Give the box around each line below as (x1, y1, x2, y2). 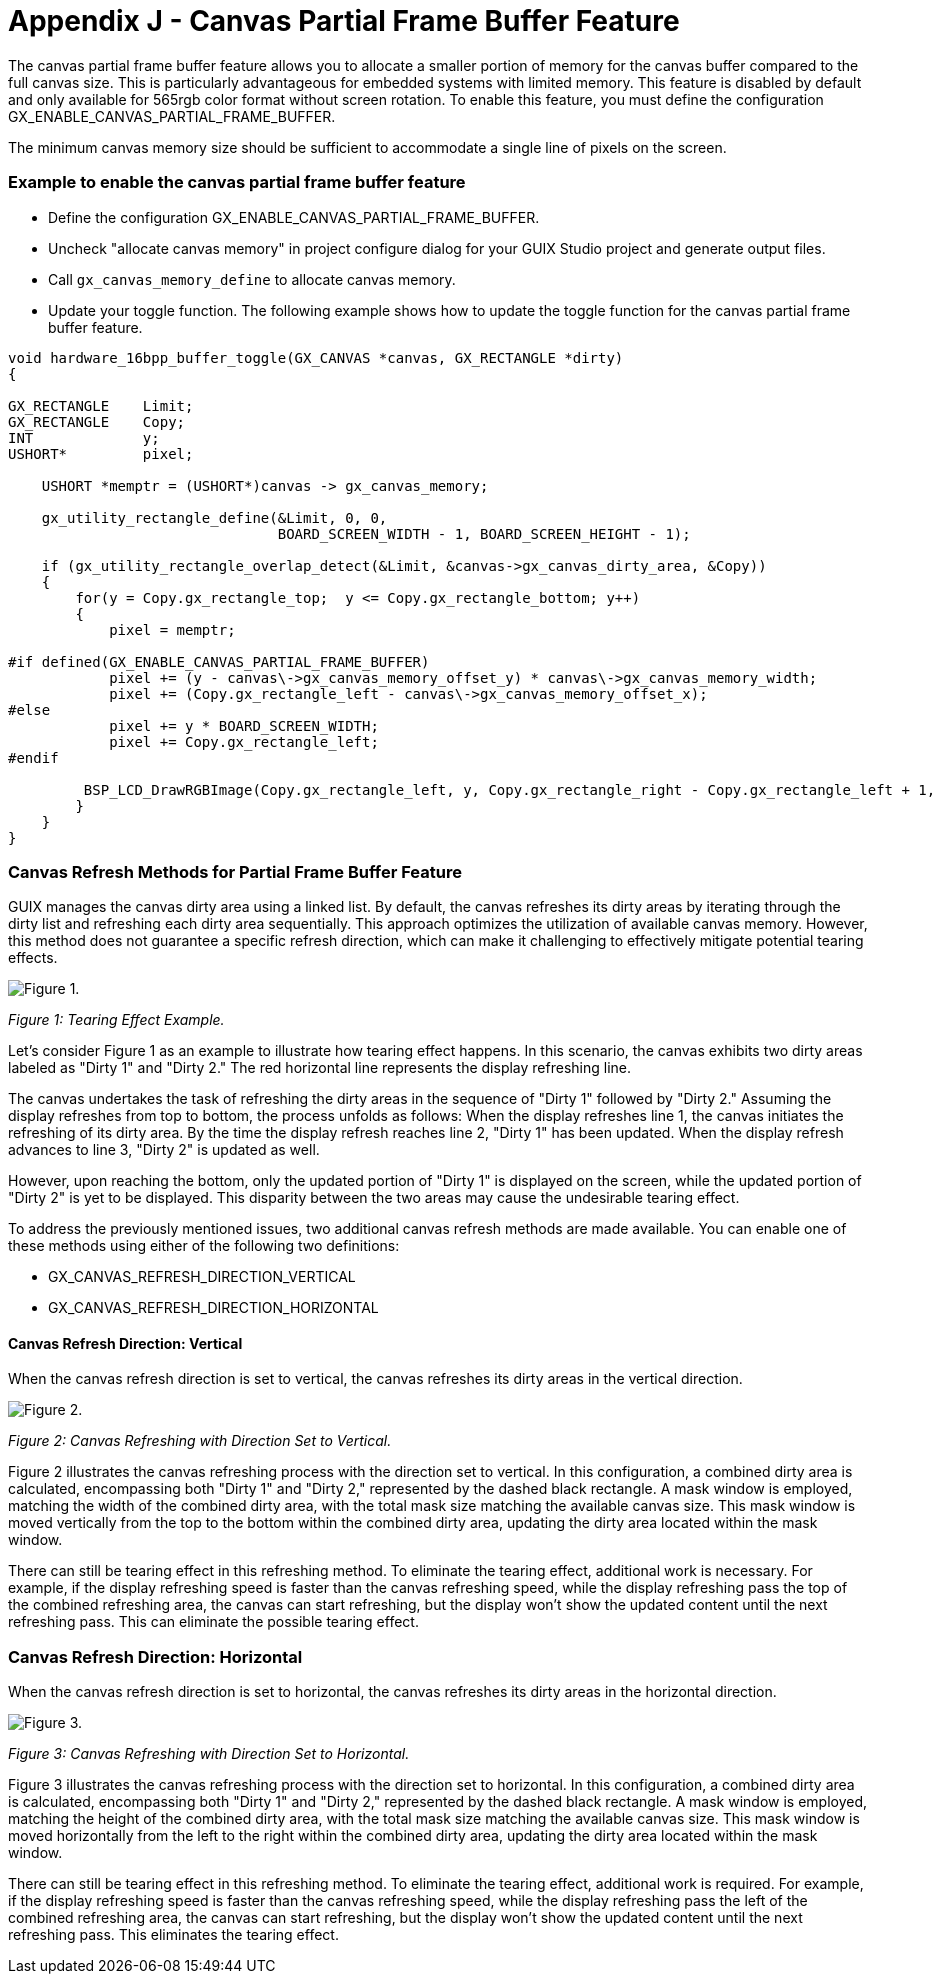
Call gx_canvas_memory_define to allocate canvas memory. (48, 270, 456, 288)
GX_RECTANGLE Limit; (8, 397, 194, 414)
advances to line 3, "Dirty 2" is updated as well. (8, 1141, 320, 1159)
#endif (8, 749, 59, 766)
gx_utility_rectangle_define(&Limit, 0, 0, (41, 509, 388, 526)
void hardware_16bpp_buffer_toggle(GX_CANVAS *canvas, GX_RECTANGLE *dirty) (8, 349, 624, 366)
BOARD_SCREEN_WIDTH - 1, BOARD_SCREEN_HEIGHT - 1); (277, 525, 691, 542)
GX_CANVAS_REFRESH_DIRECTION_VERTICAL (48, 1268, 356, 1286)
